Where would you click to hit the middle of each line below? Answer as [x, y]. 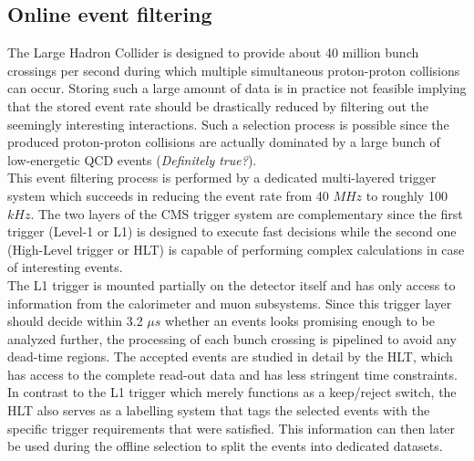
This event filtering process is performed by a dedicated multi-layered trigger [222, 178]
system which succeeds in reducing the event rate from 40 [168, 195]
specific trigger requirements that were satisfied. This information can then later [232, 428]
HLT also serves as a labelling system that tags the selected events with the [219, 410]
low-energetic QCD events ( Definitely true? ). [132, 159]
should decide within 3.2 [75, 321]
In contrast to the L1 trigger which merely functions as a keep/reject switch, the [232, 392]
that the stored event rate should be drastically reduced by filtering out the [218, 105]
